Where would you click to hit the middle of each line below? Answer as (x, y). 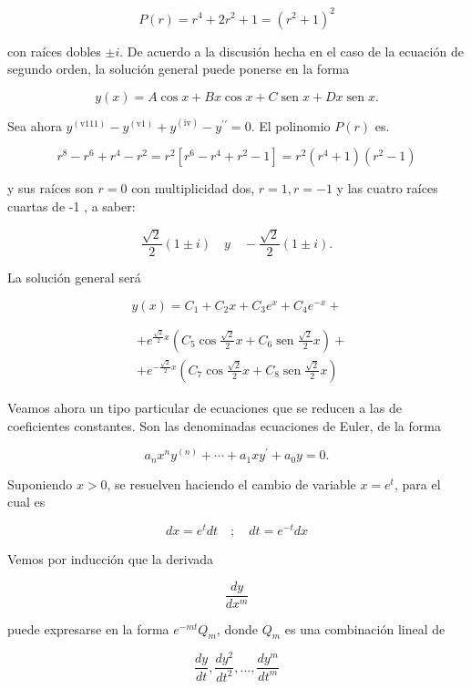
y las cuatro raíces (387, 188)
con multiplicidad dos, (193, 188)
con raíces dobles (54, 51)
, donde (237, 628)
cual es (26, 502)
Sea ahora (35, 125)
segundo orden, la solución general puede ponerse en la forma (179, 69)
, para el (417, 483)
